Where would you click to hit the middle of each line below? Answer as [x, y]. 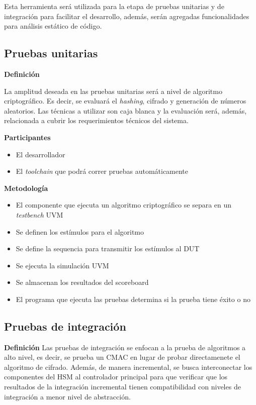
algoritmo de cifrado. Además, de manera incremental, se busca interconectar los [128, 367]
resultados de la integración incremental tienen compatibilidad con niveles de [122, 387]
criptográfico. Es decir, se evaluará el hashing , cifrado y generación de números [125, 101]
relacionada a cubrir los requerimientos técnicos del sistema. [96, 120]
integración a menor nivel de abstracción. [67, 396]
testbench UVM [39, 214]
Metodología [26, 188]
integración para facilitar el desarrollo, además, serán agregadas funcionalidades [127, 16]
